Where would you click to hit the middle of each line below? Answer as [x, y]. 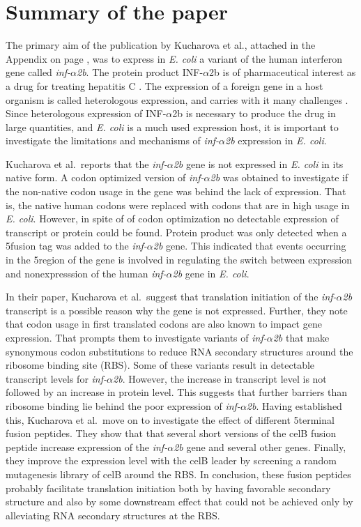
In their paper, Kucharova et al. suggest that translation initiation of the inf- [171, 297]
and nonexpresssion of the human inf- [86, 273]
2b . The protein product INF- [140, 72]
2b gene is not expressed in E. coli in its [258, 163]
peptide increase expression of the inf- [87, 446]
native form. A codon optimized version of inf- [105, 177]
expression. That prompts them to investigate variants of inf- [136, 337]
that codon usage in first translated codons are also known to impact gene [164, 324]
